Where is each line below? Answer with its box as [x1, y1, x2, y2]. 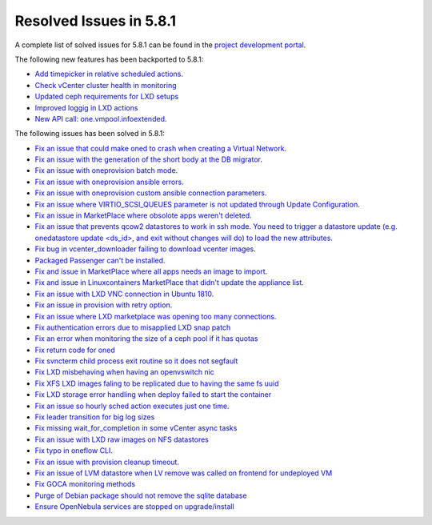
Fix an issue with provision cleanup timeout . [34, 457, 180, 467]
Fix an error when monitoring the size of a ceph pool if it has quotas [34, 334, 258, 343]
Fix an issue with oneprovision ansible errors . [34, 177, 184, 186]
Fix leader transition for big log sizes [34, 412, 155, 422]
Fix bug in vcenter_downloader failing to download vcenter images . [34, 244, 256, 254]
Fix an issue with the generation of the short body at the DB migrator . [34, 154, 263, 164]
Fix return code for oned [34, 345, 115, 355]
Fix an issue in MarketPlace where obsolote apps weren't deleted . [34, 210, 252, 220]
